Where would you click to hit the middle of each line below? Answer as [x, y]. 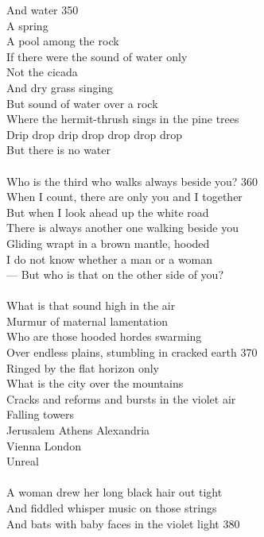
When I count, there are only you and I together [124, 197]
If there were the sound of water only [97, 56]
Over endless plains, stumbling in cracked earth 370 [132, 352]
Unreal [23, 461]
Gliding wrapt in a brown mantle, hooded [108, 243]
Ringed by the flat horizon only [83, 367]
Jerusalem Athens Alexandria [78, 430]
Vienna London [44, 445]
